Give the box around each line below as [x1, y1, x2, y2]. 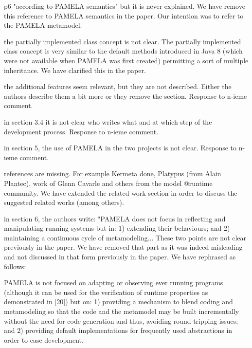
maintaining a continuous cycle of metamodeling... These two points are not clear [4, 232, 247, 242]
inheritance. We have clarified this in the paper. [4, 65, 146, 75]
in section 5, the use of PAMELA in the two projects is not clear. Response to [4, 143, 237, 153]
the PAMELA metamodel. [4, 20, 82, 30]
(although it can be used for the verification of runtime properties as [4, 287, 208, 297]
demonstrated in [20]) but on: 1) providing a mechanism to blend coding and [4, 296, 233, 307]
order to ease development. [4, 334, 84, 345]
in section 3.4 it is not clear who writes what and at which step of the [4, 116, 212, 127]
